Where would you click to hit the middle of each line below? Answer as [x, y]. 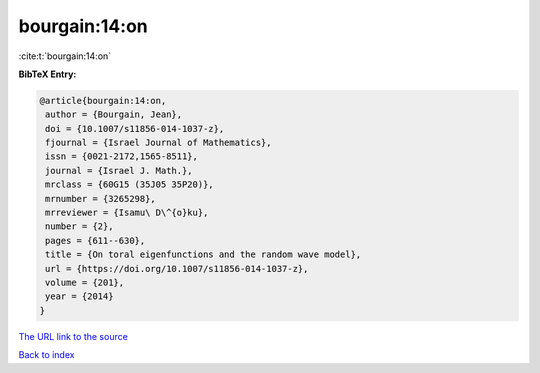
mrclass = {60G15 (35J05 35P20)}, [129, 184]
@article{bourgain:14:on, [103, 100]
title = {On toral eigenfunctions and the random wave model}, [203, 254]
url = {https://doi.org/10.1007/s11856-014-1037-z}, [177, 268]
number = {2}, [79, 226]
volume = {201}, [85, 282]
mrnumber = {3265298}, [101, 198]
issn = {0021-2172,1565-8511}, [122, 156]
